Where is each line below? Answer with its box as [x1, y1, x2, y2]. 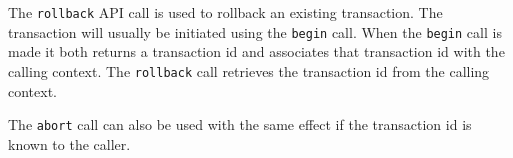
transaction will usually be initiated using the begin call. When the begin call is [8, 21, 502, 42]
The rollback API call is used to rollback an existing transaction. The [8, 2, 443, 22]
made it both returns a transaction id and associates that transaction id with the [8, 41, 505, 62]
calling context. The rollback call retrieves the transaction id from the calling [8, 60, 490, 81]
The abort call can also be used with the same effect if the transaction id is [8, 114, 472, 135]
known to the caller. [8, 133, 131, 154]
